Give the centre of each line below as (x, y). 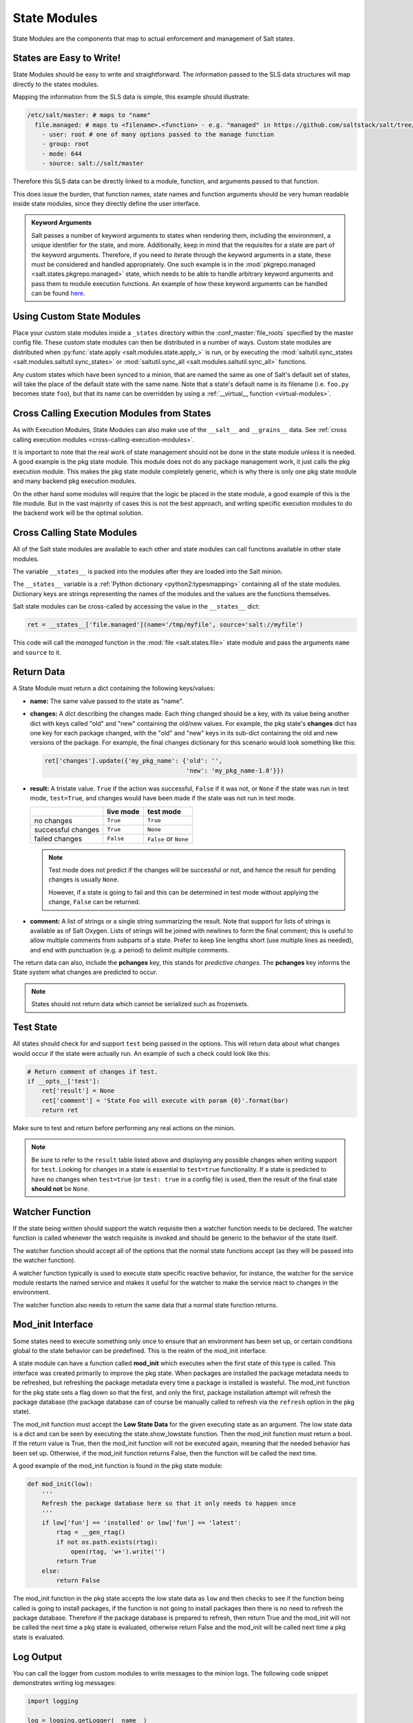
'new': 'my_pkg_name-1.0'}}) (235, 771)
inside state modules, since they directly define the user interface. (107, 203)
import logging (53, 1701)
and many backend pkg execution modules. (75, 481)
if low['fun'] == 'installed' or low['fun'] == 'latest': (141, 1522)
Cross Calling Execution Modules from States (112, 414)
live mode (124, 811)
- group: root (65, 144)
